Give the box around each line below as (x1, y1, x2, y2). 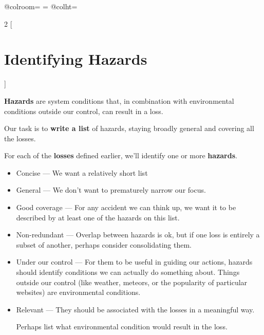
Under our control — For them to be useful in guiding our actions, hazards (16, 256, 253, 267)
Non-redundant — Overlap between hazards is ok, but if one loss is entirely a (16, 229, 260, 240)
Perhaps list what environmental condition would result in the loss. (16, 321, 228, 332)
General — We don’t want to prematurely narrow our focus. (16, 184, 206, 195)
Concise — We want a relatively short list (16, 167, 148, 178)
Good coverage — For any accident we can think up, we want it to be (16, 202, 236, 213)
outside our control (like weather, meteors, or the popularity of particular (16, 276, 248, 287)
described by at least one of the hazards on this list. (16, 212, 180, 222)
